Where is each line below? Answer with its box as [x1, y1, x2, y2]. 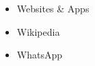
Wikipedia [16, 24, 60, 38]
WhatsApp [16, 47, 63, 62]
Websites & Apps [16, 1, 90, 15]
